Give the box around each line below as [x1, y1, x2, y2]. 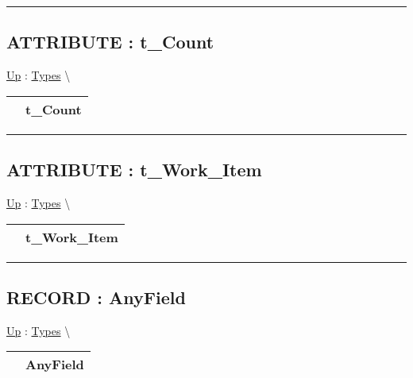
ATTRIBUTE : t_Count [6, 29, 214, 54]
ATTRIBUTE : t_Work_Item [6, 157, 262, 182]
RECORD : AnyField [6, 284, 186, 309]
